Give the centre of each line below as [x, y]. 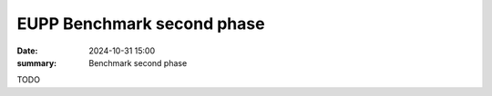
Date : [27, 51]
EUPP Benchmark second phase [141, 24]
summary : [37, 62]
